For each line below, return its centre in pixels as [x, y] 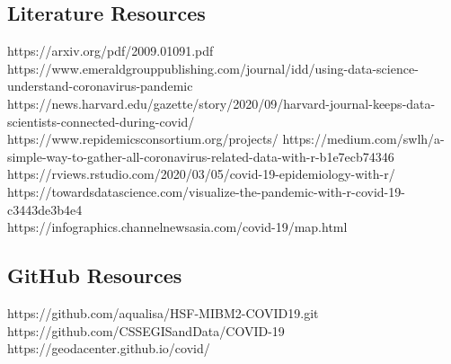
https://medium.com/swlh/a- [363, 139]
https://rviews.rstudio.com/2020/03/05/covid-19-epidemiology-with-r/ [201, 174]
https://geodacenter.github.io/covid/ [109, 348]
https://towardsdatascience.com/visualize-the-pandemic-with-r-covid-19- [206, 191]
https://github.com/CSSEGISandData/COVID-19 [146, 330]
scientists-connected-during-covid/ [101, 121]
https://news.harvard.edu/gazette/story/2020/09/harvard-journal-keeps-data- [221, 103]
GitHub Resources [95, 275]
